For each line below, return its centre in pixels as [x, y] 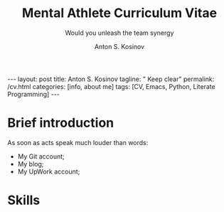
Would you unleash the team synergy [119, 33]
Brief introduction [61, 123]
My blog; [31, 164]
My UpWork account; [49, 171]
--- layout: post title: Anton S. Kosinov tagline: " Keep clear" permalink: [111, 79]
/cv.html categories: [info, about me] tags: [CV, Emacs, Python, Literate [111, 86]
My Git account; [41, 156]
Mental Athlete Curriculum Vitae [119, 13]
